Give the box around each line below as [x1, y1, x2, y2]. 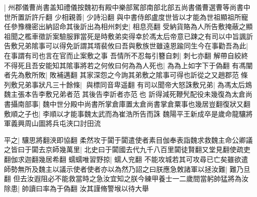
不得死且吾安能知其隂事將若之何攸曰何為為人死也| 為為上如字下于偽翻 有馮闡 [4, 60, 253, 70]
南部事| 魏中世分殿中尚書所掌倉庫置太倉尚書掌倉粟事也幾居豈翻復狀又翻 [17, 98, 251, 109]
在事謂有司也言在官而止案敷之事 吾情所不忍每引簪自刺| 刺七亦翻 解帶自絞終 [4, 50, 248, 60]
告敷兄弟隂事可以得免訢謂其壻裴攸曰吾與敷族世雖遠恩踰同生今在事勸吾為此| [4, 40, 248, 51]
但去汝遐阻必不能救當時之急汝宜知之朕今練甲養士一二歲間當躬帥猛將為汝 [13, 173, 249, 184]
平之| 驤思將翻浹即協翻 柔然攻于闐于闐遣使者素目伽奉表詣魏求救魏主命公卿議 [4, 134, 253, 145]
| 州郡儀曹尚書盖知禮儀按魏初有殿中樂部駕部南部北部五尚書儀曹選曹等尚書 [4, 2, 244, 12]
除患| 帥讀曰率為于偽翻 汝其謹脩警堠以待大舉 [4, 183, 149, 193]
